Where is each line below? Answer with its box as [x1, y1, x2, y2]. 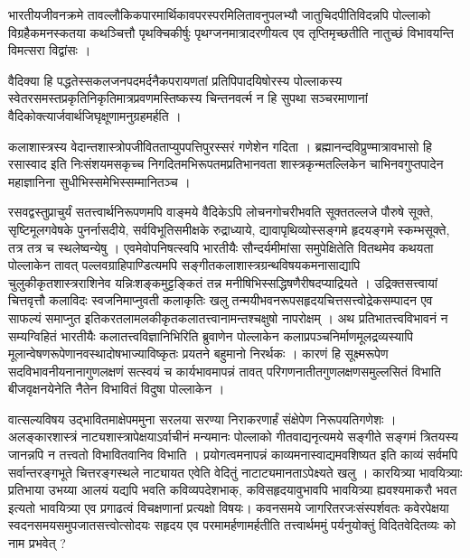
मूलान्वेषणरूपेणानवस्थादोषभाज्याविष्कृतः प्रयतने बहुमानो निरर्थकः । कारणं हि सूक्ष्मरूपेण [8, 344, 389, 363]
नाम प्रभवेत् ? [8, 534, 66, 553]
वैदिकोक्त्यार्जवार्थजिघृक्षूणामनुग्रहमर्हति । [8, 106, 182, 125]
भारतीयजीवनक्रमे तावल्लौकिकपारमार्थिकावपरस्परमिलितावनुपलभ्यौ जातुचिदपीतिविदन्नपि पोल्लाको [8, 5, 431, 23]
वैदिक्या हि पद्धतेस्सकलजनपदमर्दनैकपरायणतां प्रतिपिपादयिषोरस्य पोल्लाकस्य [8, 70, 343, 89]
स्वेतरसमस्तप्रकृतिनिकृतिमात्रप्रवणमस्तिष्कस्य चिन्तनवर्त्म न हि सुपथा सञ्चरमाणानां [8, 88, 368, 107]
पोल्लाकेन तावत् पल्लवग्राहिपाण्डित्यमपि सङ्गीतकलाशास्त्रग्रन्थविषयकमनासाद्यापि [8, 256, 361, 274]
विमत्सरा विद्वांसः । [8, 41, 91, 60]
